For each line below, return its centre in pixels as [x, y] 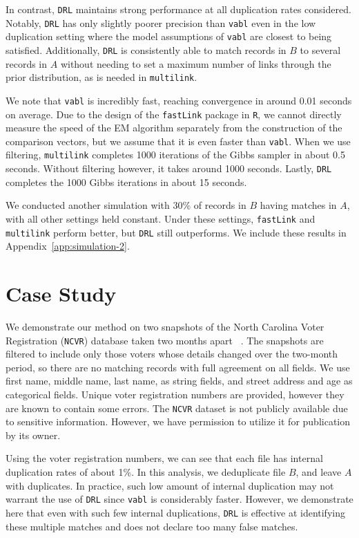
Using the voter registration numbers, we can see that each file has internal [164, 458]
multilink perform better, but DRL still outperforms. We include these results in [176, 232]
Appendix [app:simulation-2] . [68, 246]
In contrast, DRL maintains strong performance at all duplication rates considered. [178, 9]
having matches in [298, 205]
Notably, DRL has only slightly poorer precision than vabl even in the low [161, 22]
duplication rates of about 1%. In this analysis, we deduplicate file [146, 472]
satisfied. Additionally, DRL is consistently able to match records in [146, 49]
